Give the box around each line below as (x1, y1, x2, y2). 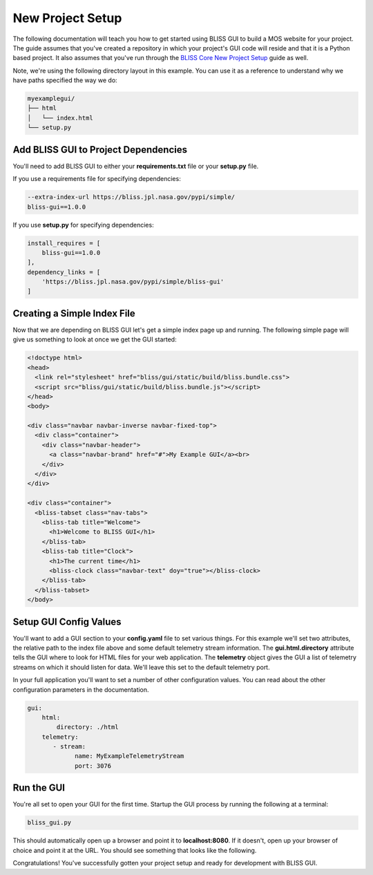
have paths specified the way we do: (12, 76, 117, 84)
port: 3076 (75, 762, 112, 770)
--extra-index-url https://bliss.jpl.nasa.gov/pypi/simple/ (27, 194, 236, 201)
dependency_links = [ (27, 268, 101, 276)
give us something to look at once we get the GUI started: (12, 335, 177, 344)
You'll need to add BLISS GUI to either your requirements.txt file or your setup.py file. (12, 162, 259, 170)
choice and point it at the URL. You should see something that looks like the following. (12, 846, 257, 854)
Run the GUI (12, 782, 66, 794)
